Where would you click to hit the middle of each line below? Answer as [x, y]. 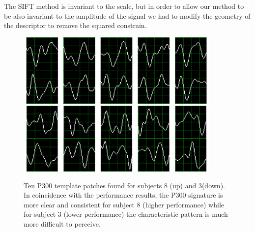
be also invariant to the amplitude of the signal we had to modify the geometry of [127, 15]
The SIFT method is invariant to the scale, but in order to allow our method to [124, 6]
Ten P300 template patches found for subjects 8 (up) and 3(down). [124, 185]
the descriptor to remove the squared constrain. [75, 25]
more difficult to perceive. [62, 224]
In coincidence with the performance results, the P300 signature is [123, 195]
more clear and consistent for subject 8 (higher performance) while [124, 204]
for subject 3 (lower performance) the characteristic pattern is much [126, 214]
